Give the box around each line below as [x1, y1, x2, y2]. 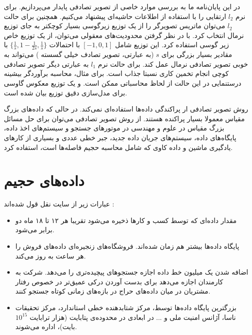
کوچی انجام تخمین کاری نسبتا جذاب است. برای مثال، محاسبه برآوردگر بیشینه [4, 68, 229, 78]
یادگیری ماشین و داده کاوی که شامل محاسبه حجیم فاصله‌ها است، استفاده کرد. [4, 142, 233, 152]
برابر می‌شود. [15, 224, 54, 235]
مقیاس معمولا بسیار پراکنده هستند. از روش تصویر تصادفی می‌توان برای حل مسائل [4, 113, 245, 123]
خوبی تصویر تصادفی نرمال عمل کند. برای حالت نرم [98, 58, 248, 69]
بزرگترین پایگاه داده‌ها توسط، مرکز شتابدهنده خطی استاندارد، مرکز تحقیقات [15, 302, 237, 313]
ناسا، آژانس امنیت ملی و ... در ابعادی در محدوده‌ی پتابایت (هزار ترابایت [30, 312, 236, 322]
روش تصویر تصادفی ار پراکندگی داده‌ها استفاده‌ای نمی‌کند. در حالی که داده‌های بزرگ [4, 104, 249, 114]
